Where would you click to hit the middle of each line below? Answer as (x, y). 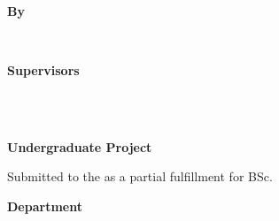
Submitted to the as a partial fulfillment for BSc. (140, 176)
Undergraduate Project (80, 146)
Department (45, 206)
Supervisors (43, 69)
